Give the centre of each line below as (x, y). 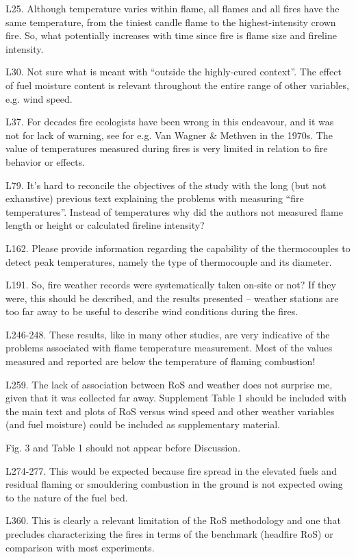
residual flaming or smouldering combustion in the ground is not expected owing (174, 484)
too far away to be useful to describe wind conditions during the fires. (152, 311)
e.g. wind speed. (39, 98)
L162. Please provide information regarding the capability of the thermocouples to (178, 248)
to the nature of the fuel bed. (67, 497)
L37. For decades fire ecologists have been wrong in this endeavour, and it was (170, 122)
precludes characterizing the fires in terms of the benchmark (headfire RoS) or (169, 534)
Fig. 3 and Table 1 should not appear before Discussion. (123, 448)
